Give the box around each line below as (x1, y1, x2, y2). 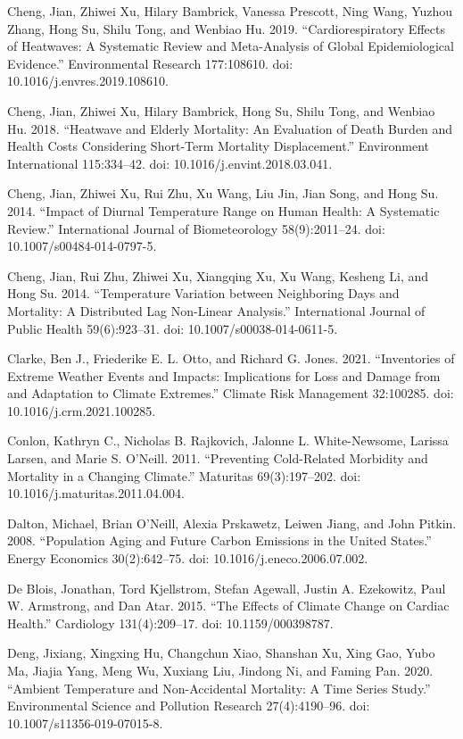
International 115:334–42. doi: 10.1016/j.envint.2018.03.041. (7, 154, 333, 172)
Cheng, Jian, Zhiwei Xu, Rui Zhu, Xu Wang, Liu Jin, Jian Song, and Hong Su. (7, 184, 439, 203)
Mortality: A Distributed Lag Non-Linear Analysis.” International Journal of (7, 301, 426, 320)
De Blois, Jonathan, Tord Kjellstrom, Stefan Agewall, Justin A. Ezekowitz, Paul (7, 578, 446, 597)
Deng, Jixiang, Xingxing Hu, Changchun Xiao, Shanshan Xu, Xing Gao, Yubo (7, 644, 435, 662)
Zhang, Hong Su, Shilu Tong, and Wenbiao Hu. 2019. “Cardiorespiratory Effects (7, 19, 445, 37)
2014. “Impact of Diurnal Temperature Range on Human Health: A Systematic (7, 201, 440, 220)
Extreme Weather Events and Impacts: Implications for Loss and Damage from (7, 366, 441, 385)
